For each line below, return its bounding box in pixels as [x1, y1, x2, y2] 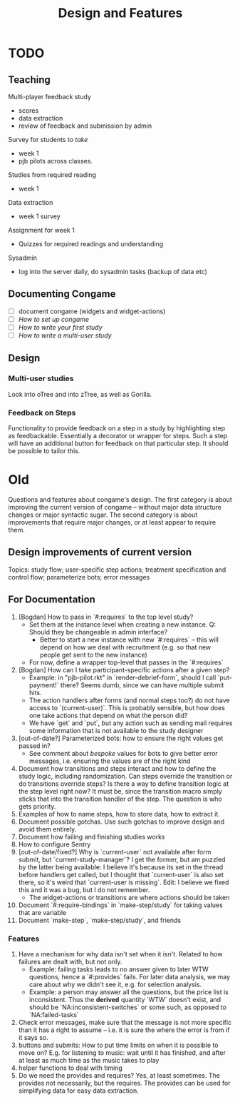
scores [18, 106, 39, 115]
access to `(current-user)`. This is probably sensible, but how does [28, 703, 225, 712]
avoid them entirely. [18, 824, 77, 833]
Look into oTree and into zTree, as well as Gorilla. [8, 390, 152, 398]
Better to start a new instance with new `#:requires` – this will [39, 635, 219, 644]
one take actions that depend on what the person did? [28, 711, 188, 719]
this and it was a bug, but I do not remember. [18, 885, 150, 894]
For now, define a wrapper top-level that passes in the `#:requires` [28, 658, 224, 667]
